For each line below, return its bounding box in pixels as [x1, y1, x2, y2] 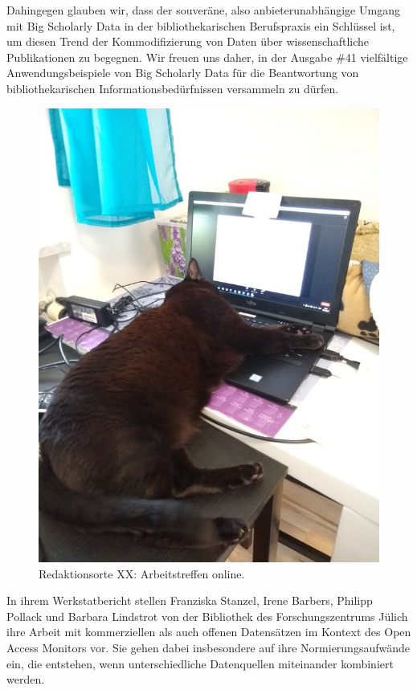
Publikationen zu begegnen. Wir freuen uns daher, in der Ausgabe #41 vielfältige [6, 48, 408, 65]
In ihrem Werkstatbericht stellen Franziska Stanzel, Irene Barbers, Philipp [6, 592, 373, 609]
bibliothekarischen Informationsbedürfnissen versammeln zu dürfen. [6, 80, 339, 96]
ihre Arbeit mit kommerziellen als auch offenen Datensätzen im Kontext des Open [6, 623, 411, 640]
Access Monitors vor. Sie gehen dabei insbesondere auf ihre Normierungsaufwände [6, 639, 410, 656]
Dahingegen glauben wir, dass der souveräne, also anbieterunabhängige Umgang [6, 2, 400, 18]
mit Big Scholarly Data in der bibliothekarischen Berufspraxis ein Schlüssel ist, [6, 17, 395, 34]
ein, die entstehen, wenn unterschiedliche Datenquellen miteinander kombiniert [6, 655, 394, 672]
